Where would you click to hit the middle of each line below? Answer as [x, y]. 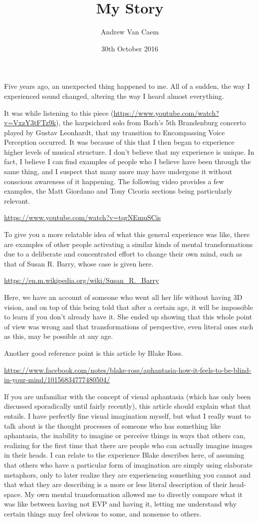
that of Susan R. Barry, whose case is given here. [79, 263]
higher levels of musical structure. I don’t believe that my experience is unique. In [129, 151]
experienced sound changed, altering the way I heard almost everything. [114, 96]
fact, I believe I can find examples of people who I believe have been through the [128, 161]
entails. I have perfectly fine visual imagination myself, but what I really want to [128, 415]
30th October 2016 [130, 48]
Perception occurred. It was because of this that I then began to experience [119, 142]
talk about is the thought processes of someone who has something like [113, 425]
